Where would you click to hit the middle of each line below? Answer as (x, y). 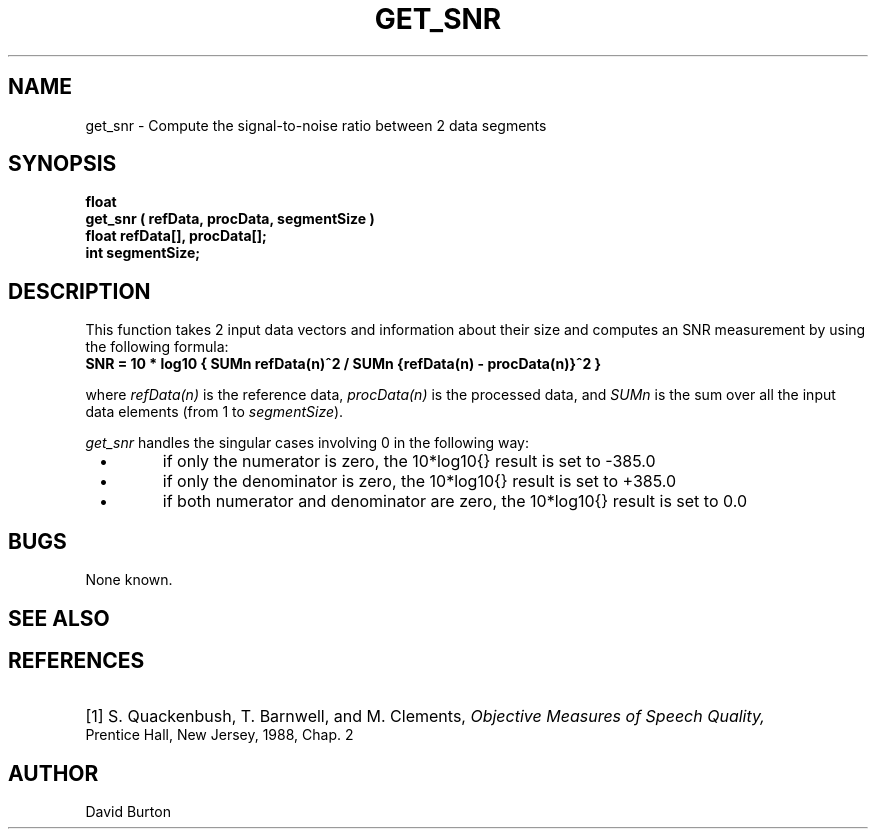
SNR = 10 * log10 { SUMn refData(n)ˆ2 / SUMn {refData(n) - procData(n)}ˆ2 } (343, 364)
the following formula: (157, 347)
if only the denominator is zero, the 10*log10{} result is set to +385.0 (419, 481)
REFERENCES (76, 660)
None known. (129, 580)
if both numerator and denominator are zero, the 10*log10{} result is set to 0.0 (454, 501)
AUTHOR (53, 773)
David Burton (128, 812)
